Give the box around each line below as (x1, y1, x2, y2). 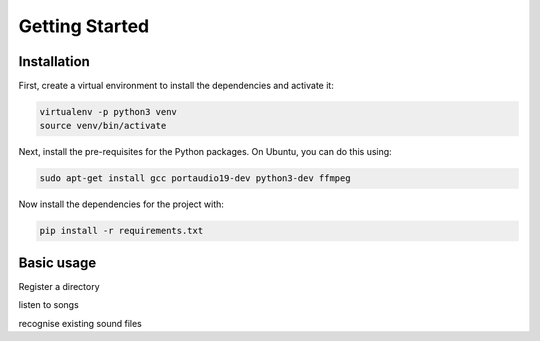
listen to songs (18, 299, 79, 311)
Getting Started (18, 15, 150, 37)
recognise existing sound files (18, 317, 142, 329)
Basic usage (18, 254, 97, 271)
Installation (18, 53, 90, 70)
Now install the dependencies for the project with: (18, 198, 225, 210)
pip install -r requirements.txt (39, 225, 204, 237)
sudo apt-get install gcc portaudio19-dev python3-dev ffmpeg (39, 173, 351, 184)
